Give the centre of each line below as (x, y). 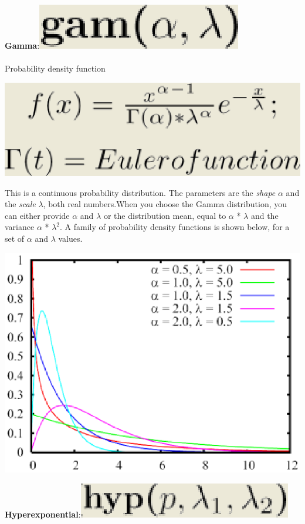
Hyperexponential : (43, 514)
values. (70, 239)
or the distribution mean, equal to (165, 215)
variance (20, 227)
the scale (20, 204)
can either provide (37, 215)
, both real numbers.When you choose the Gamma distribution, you (165, 204)
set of (15, 239)
